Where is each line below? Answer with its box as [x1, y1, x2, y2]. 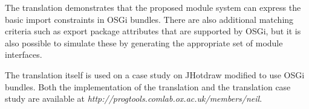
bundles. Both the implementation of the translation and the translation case [5, 80, 291, 93]
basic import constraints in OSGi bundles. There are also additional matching [5, 13, 294, 25]
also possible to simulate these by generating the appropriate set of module [5, 36, 283, 49]
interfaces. [5, 48, 42, 61]
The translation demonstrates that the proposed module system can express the [5, 1, 301, 13]
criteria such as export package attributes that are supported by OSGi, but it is [5, 25, 301, 37]
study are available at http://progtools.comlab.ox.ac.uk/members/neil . [5, 92, 262, 105]
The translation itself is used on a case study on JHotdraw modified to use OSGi [5, 68, 305, 81]
